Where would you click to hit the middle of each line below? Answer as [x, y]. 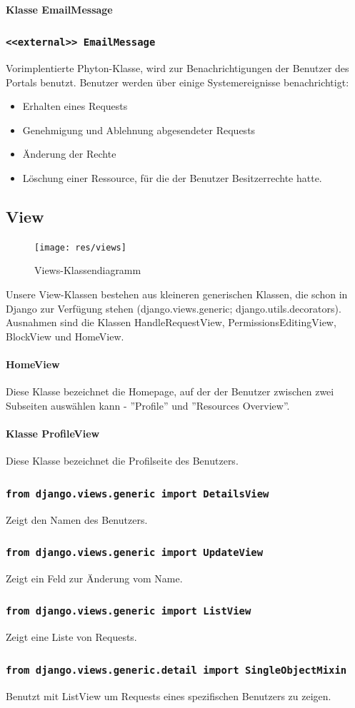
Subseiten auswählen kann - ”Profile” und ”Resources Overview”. [148, 405]
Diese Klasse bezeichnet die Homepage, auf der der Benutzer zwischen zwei [170, 391]
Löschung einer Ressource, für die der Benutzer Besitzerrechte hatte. [172, 177]
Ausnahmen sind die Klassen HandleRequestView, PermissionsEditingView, [171, 322]
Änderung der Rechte [69, 154]
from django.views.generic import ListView [129, 611]
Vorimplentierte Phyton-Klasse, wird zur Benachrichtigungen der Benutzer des [177, 67]
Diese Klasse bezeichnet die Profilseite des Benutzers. [122, 461]
